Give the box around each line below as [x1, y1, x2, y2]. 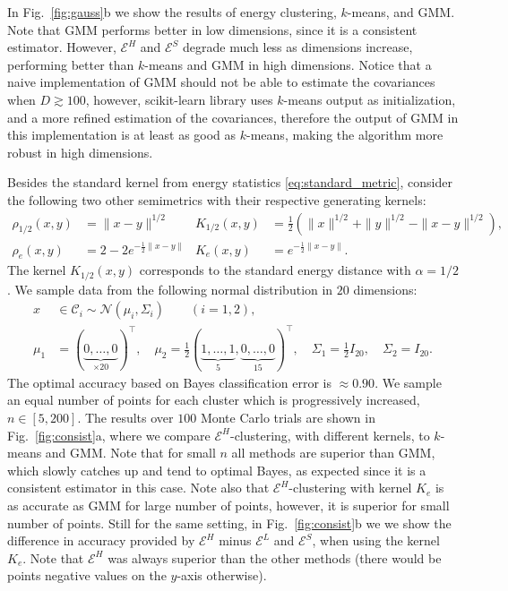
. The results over [77, 408, 174, 427]
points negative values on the [7, 566, 167, 585]
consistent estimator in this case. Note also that [7, 478, 270, 497]
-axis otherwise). [177, 566, 267, 585]
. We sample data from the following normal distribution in [7, 279, 333, 298]
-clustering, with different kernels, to [229, 425, 430, 444]
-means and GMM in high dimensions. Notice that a [144, 55, 432, 73]
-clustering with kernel [288, 478, 412, 497]
